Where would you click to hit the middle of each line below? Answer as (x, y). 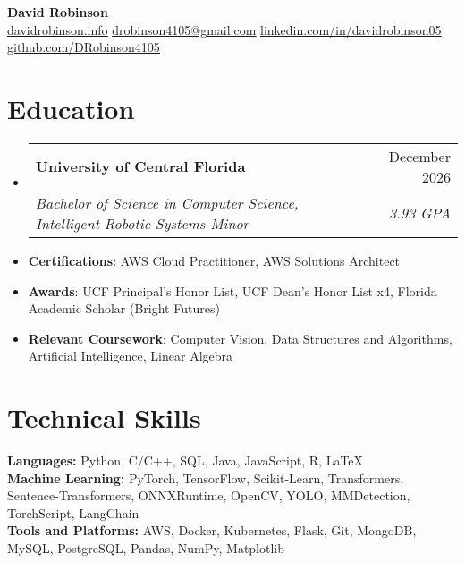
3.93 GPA (419, 213)
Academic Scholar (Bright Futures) (124, 308)
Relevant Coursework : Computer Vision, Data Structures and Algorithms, (240, 338)
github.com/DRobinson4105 (84, 47)
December (419, 156)
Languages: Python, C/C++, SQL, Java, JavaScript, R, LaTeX (186, 460)
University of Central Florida (140, 166)
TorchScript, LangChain (73, 512)
